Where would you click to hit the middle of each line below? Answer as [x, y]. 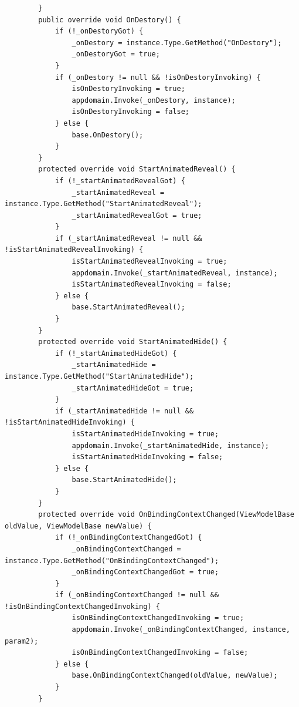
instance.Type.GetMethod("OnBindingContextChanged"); [112, 560]
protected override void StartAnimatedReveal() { [137, 169]
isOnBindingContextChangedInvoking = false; [160, 653]
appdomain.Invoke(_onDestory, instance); [154, 100]
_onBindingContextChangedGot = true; [145, 572]
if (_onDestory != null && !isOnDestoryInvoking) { [158, 77]
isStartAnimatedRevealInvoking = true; [149, 262]
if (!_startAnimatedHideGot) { [116, 353]
